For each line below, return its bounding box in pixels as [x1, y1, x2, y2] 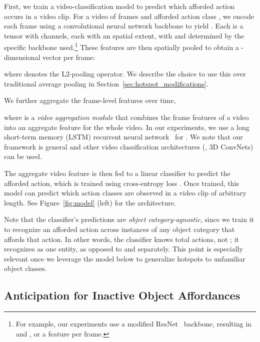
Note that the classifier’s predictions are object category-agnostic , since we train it [4, 214, 254, 224]
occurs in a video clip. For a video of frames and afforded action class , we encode [4, 10, 254, 21]
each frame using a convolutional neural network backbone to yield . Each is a [4, 20, 243, 31]
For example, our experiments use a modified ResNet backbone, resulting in [15, 318, 251, 329]
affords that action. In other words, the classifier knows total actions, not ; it [4, 233, 239, 244]
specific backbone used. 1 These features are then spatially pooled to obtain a [4, 40, 239, 52]
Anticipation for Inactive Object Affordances [4, 287, 240, 303]
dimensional [4, 51, 40, 62]
